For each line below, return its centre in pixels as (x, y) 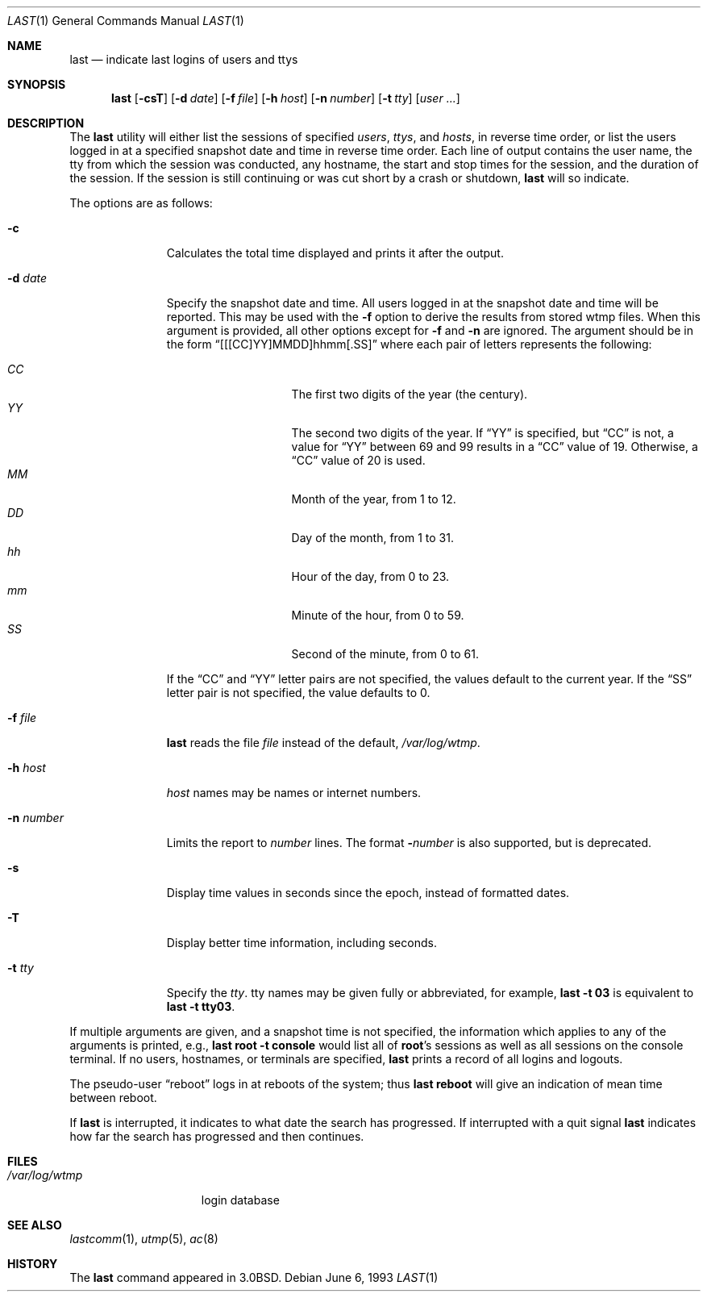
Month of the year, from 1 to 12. (374, 499)
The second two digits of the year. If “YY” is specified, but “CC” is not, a (482, 433)
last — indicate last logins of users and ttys (184, 59)
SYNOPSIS (37, 84)
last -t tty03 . (201, 1006)
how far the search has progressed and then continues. (217, 1136)
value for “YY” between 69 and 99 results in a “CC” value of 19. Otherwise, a (495, 447)
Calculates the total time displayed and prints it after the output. (335, 253)
